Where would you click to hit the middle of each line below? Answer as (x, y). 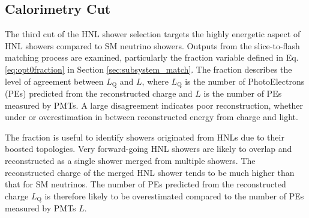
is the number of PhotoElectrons (245, 81)
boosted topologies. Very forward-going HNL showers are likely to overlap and (148, 149)
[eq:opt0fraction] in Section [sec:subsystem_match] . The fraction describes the (148, 69)
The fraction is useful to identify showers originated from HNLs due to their (145, 137)
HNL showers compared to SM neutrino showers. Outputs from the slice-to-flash (152, 45)
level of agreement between (54, 81)
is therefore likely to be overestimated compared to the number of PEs (174, 195)
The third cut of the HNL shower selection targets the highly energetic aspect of (153, 34)
